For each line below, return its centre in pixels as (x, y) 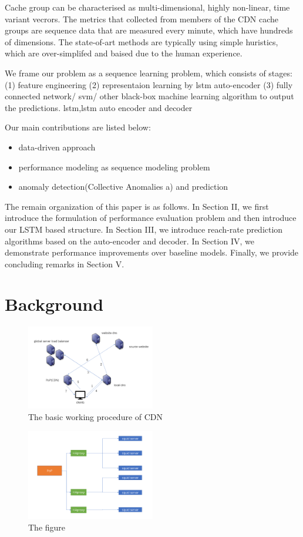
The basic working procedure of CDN (96, 416)
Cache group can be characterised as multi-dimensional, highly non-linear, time (147, 7)
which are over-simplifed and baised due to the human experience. (124, 53)
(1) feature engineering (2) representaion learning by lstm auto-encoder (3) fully (149, 84)
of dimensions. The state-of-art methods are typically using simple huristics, (142, 41)
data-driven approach (57, 147)
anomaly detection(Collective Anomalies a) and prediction (123, 187)
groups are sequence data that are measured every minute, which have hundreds (149, 30)
